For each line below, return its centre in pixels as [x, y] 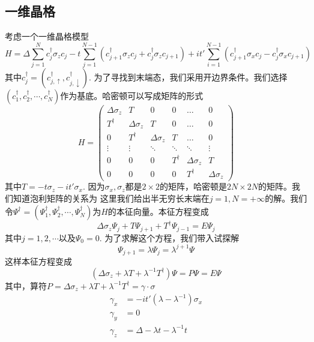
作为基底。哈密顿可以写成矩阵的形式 [132, 95]
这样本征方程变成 [38, 261]
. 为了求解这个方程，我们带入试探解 [169, 237]
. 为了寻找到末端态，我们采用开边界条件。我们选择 [188, 76]
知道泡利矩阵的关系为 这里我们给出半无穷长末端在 [111, 198]
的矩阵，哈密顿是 [194, 186]
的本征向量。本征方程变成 [158, 211]
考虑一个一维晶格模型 [47, 36]
